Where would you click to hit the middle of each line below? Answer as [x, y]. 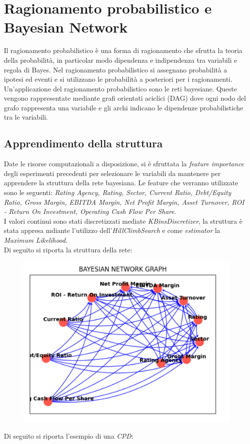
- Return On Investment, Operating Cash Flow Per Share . [90, 211]
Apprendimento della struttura [83, 143]
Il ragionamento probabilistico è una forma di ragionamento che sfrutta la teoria [123, 50]
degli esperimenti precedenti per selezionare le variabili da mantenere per [112, 173]
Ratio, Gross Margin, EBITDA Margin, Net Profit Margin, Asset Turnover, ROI [124, 202]
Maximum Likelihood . [36, 240]
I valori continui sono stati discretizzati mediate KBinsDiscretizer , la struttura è [123, 221]
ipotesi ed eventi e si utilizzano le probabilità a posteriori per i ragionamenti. [118, 79]
